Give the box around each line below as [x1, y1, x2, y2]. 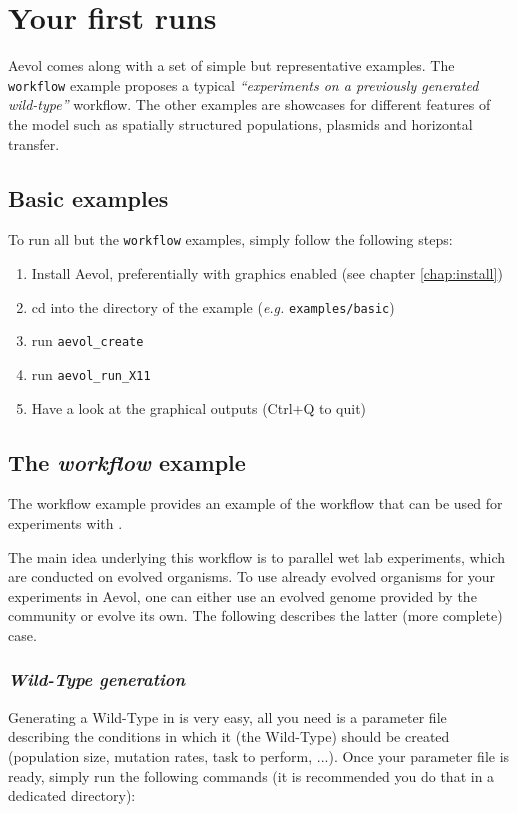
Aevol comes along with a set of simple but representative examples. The [8, 55, 455, 76]
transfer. [8, 133, 60, 154]
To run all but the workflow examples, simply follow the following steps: [8, 229, 453, 250]
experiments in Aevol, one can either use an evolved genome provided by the [8, 585, 477, 606]
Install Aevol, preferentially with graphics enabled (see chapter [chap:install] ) [31, 263, 503, 284]
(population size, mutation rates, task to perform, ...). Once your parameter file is [8, 745, 510, 766]
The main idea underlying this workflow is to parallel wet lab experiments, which [8, 546, 505, 567]
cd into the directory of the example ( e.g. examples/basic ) [31, 296, 395, 317]
